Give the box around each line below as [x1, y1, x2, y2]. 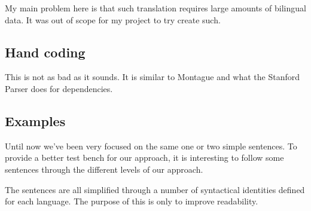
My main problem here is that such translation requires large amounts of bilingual [5, 2, 306, 14]
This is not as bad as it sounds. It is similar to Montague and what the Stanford [5, 71, 300, 83]
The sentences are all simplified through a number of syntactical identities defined [5, 183, 305, 195]
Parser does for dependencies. [5, 82, 113, 94]
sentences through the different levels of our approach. [5, 163, 203, 175]
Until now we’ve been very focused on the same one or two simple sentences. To [5, 139, 297, 152]
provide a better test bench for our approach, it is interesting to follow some [5, 151, 284, 164]
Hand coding [5, 42, 86, 61]
